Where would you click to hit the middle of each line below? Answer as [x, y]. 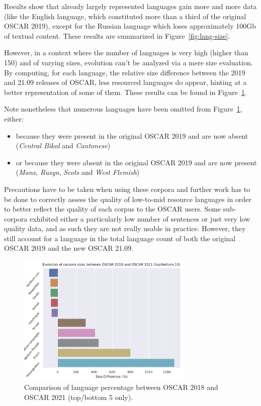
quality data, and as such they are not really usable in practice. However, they [125, 228]
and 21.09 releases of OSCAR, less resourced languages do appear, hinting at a [125, 82]
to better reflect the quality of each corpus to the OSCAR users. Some [113, 209]
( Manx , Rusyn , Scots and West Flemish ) [78, 172]
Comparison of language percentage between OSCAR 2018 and [121, 387]
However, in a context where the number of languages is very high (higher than [126, 53]
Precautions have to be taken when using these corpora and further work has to [127, 189]
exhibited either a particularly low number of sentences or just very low [140, 218]
